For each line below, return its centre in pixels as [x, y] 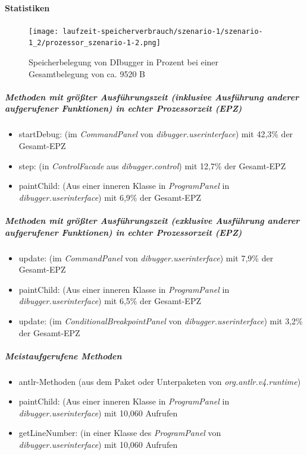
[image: [44, 31]
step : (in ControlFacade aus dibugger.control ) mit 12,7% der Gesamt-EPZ [152, 165]
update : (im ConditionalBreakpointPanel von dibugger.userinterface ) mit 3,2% [161, 320]
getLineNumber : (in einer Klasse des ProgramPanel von [120, 433]
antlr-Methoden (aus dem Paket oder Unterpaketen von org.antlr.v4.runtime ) [160, 381]
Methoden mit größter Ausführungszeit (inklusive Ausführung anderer [152, 97]
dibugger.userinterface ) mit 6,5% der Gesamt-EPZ [110, 301]
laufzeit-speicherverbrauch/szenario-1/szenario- [163, 31]
